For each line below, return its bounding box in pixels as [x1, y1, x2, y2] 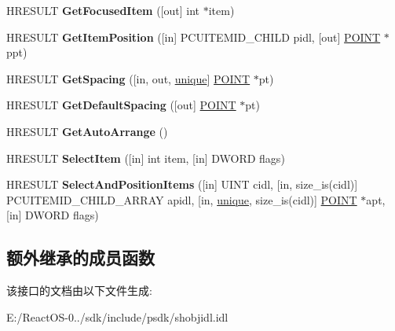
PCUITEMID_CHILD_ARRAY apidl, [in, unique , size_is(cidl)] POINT [6, 191, 357, 208]
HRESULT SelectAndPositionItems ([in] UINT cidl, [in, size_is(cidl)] [6, 176, 358, 193]
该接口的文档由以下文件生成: [6, 282, 152, 299]
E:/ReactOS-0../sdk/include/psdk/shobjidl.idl [6, 308, 229, 325]
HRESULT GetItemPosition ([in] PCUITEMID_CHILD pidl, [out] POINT [6, 28, 381, 45]
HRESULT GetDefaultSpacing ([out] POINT [6, 97, 236, 113]
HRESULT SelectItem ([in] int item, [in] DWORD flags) [6, 149, 285, 166]
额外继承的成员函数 [6, 245, 155, 270]
